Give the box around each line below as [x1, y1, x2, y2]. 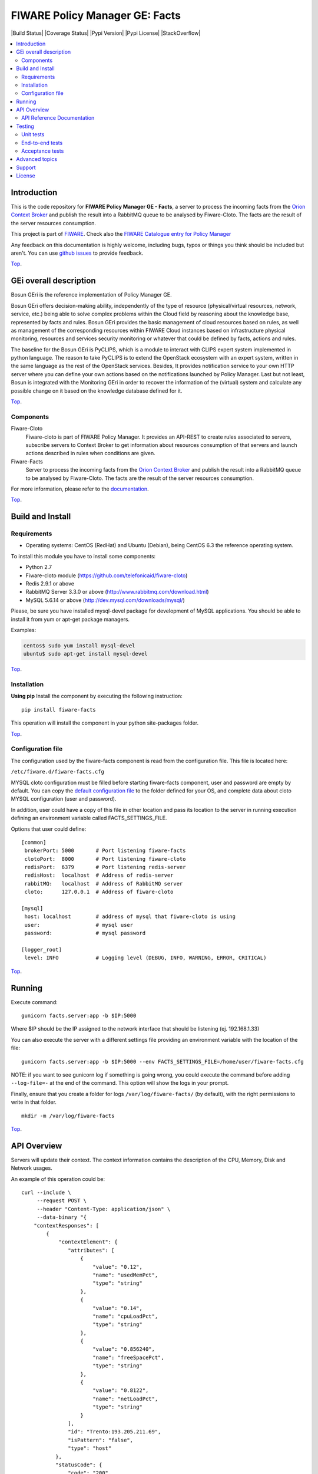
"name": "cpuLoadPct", [92, 1312, 158, 1320]
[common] [21, 839, 47, 845]
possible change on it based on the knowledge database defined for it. [11, 387, 183, 394]
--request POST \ [37, 1197, 87, 1204]
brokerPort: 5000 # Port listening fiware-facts [24, 847, 186, 854]
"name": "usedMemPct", [92, 1271, 158, 1278]
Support [16, 164, 36, 171]
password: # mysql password [24, 930, 146, 937]
